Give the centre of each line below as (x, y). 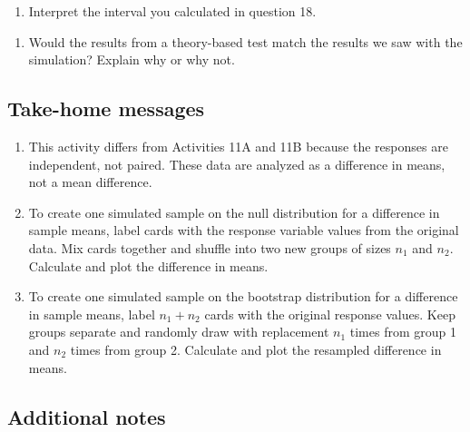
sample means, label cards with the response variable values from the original (244, 230)
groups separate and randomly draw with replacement (179, 332)
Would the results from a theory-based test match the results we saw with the (245, 41)
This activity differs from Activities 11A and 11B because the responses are (238, 146)
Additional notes (87, 416)
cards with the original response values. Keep (330, 314)
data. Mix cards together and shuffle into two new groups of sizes (210, 247)
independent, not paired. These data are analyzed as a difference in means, (237, 164)
